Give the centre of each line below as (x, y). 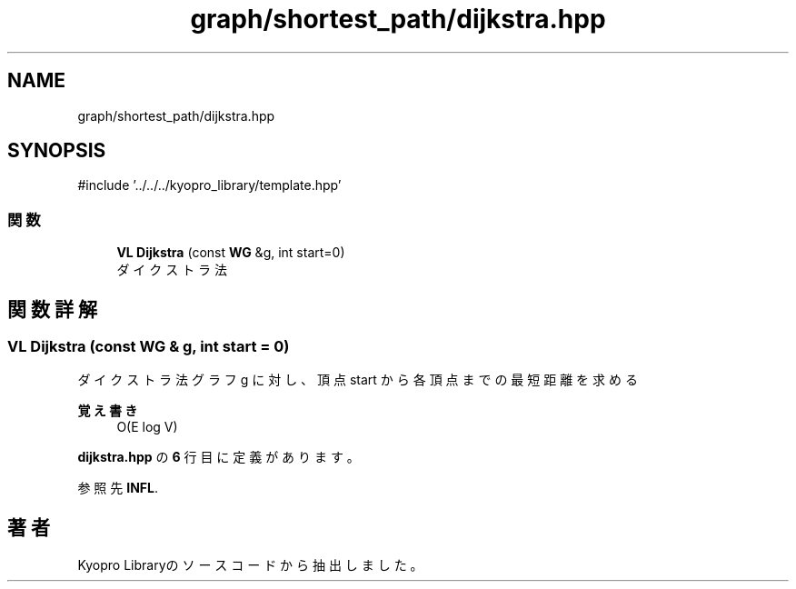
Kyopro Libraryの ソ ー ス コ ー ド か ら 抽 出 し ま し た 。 (250, 565)
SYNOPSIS (57, 151)
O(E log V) (147, 427)
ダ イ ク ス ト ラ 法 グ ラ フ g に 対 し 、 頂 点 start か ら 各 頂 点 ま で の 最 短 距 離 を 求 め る (358, 380)
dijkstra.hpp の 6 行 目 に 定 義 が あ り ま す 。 (219, 457)
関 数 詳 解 (52, 309)
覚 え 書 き (108, 411)
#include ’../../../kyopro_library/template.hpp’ (209, 185)
